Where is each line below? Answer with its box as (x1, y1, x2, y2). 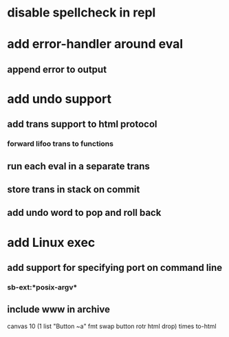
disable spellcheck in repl (7, 5, 156, 21)
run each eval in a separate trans (7, 160, 150, 172)
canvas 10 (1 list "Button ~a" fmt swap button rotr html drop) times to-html (7, 322, 217, 330)
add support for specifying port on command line (7, 262, 223, 274)
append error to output (7, 63, 107, 75)
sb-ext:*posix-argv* (7, 282, 78, 292)
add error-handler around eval (7, 36, 184, 52)
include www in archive (7, 304, 110, 316)
